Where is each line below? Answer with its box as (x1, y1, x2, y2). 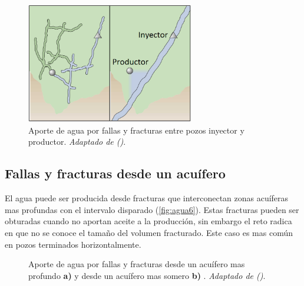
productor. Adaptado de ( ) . (28, 135, 126, 148)
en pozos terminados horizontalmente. (5, 238, 141, 250)
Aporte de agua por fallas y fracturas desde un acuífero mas (28, 258, 245, 270)
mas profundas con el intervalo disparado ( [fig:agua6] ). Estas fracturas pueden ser (5, 203, 299, 215)
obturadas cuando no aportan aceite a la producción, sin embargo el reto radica (5, 215, 292, 227)
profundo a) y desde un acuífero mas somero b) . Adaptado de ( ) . (28, 269, 266, 281)
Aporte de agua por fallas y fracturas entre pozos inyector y (28, 124, 244, 136)
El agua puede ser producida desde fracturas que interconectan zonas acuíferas (5, 192, 289, 204)
